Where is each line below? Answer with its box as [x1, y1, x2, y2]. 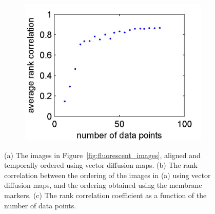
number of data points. [4, 200, 76, 210]
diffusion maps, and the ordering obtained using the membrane [4, 180, 202, 190]
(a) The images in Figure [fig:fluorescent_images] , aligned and [4, 149, 201, 160]
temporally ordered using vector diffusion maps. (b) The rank [4, 160, 198, 170]
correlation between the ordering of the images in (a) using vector [4, 169, 211, 180]
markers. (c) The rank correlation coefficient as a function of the [4, 189, 207, 200]
